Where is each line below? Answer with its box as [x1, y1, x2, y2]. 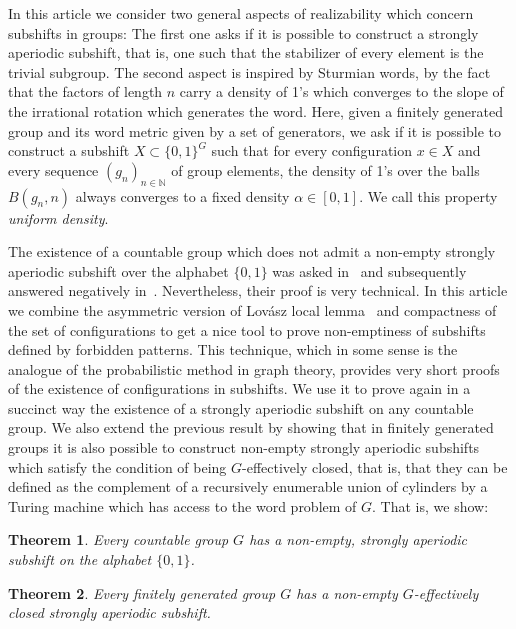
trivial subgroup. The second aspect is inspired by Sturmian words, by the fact [8, 61, 491, 82]
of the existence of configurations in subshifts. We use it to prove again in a [8, 378, 471, 399]
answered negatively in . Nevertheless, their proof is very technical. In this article [8, 280, 508, 301]
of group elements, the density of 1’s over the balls [171, 159, 480, 180]
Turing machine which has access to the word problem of [8, 495, 357, 516]
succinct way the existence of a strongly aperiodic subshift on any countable [8, 397, 474, 418]
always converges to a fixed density [75, 185, 290, 206]
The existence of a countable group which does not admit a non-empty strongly [8, 241, 496, 262]
